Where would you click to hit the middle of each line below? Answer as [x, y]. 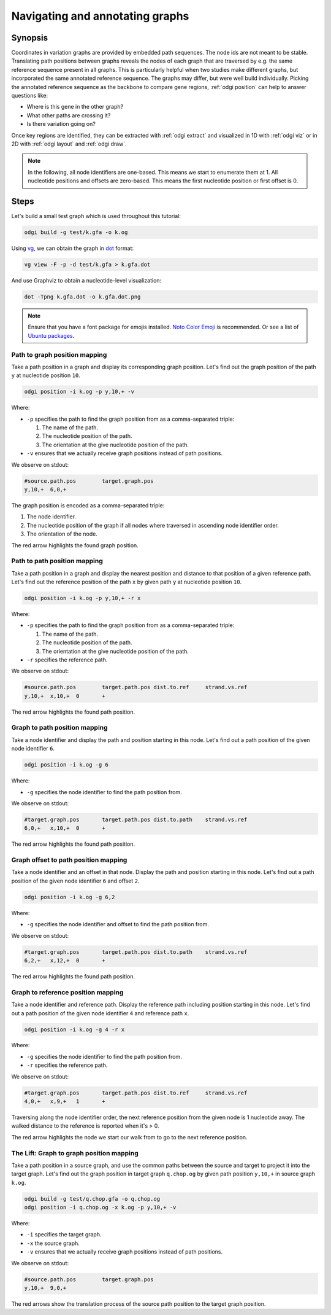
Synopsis [30, 38]
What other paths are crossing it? [69, 115]
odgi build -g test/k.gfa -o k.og [76, 232]
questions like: [30, 96]
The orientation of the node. [62, 534]
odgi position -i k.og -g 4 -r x [74, 1029]
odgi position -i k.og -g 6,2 [70, 897]
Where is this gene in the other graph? [75, 107]
